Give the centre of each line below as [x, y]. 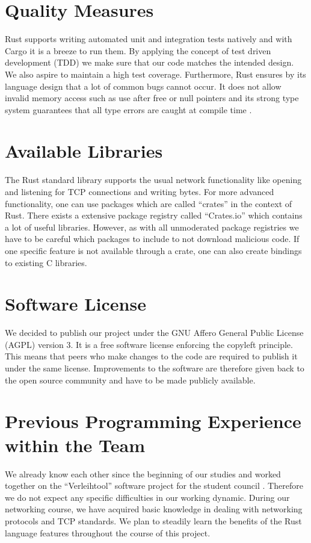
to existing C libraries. [46, 262]
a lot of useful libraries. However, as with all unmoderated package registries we [152, 227]
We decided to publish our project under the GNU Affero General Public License [154, 333]
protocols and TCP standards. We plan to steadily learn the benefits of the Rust [153, 520]
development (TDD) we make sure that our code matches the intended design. [149, 62]
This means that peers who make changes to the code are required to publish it [151, 356]
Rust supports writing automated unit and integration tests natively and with [149, 39]
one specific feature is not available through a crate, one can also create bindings [153, 250]
